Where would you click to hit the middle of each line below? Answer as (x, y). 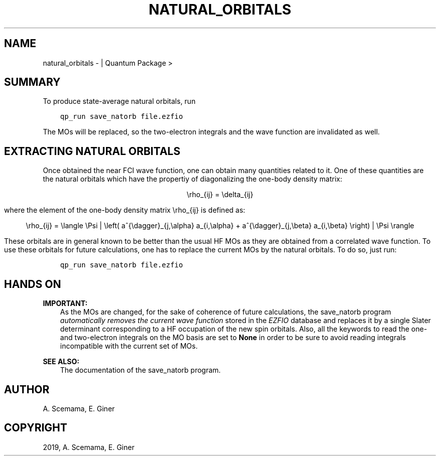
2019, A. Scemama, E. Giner (89, 447)
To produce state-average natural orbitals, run (119, 101)
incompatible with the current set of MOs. (129, 346)
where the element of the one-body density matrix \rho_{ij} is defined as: (125, 210)
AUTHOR (27, 389)
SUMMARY (32, 82)
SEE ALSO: (61, 362)
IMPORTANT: (65, 303)
